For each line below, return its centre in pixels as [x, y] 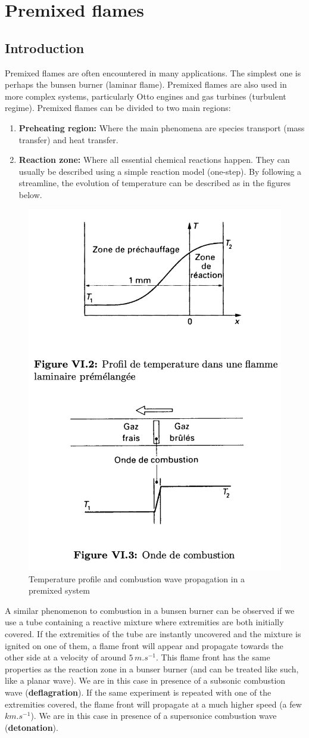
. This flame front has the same [213, 657]
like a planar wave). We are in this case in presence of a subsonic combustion [145, 680]
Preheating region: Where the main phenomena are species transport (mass [162, 127]
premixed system [59, 590]
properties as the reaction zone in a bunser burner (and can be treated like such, [152, 668]
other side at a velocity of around [65, 657]
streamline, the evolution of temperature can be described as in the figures [155, 183]
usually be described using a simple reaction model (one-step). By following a [160, 171]
